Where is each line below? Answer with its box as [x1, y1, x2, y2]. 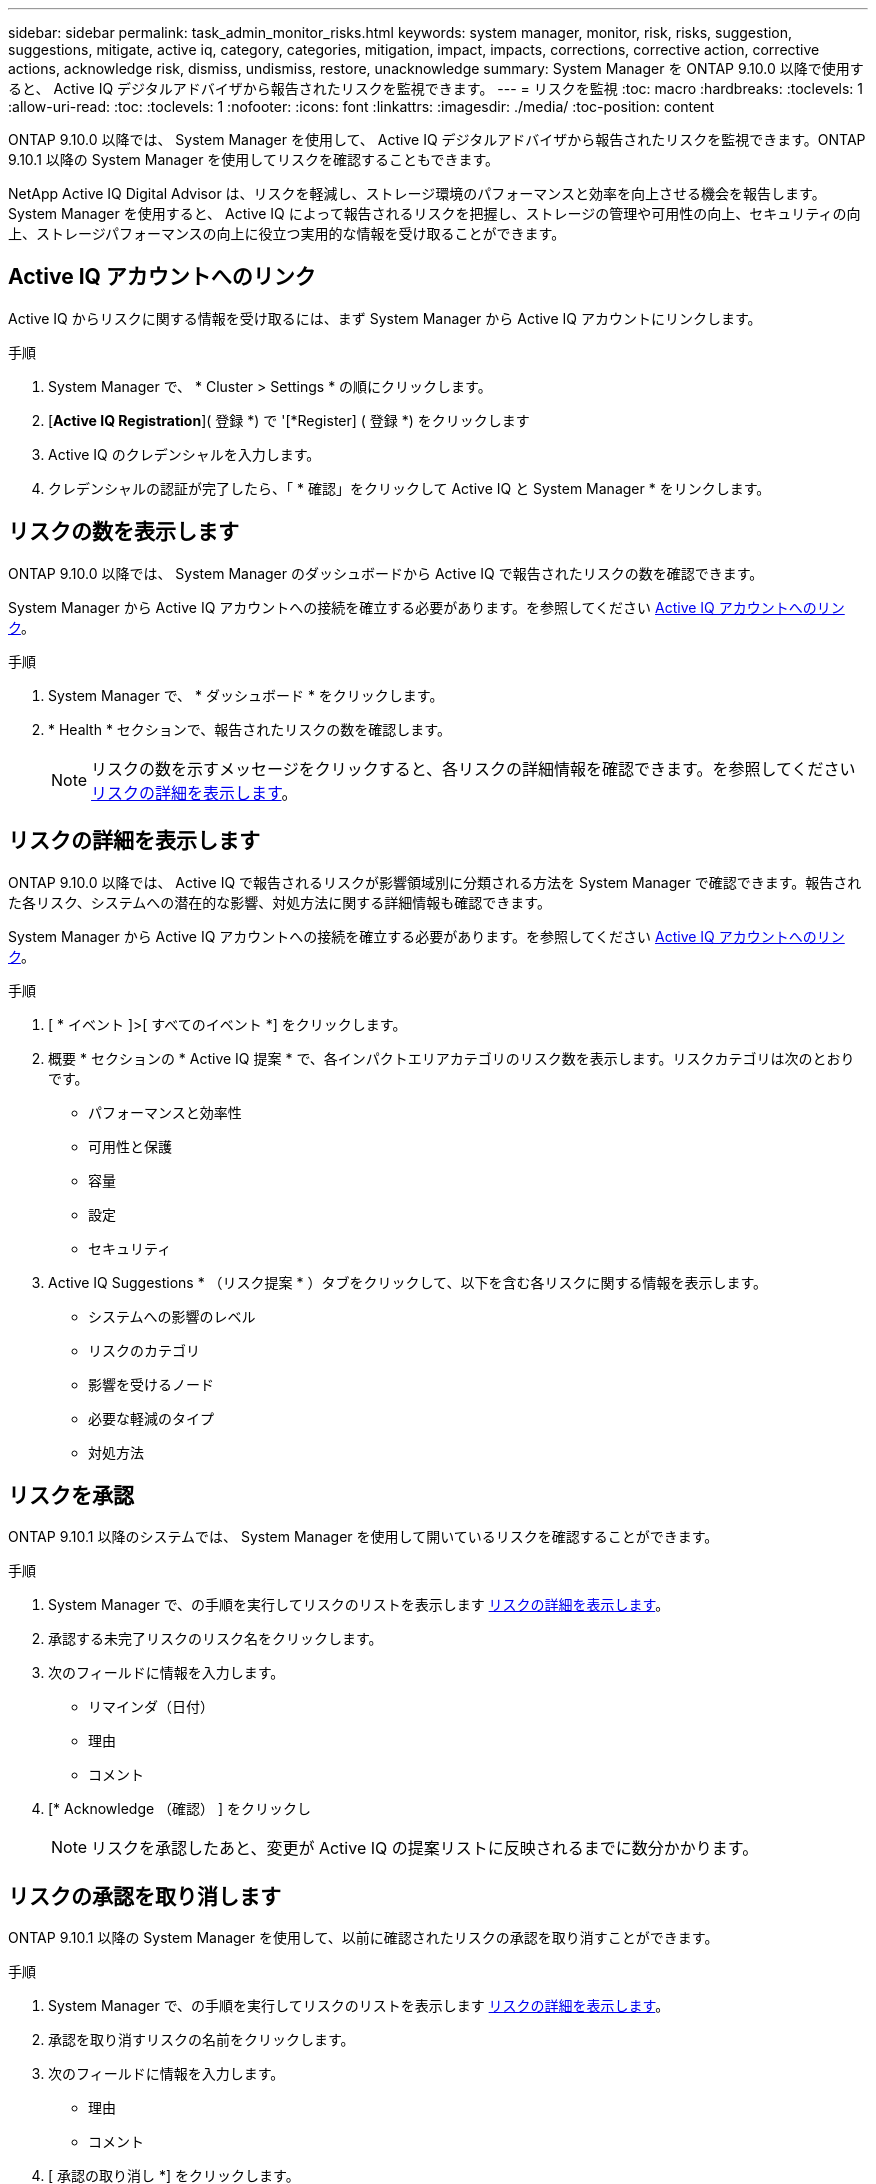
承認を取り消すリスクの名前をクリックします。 [48, 2031, 355, 2049]
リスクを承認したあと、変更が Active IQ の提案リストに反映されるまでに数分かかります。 [91, 1838, 759, 1859]
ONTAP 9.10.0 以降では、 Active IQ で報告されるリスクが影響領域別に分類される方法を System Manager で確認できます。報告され [8, 873, 862, 891]
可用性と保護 [88, 1137, 172, 1155]
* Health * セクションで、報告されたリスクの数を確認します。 [48, 720, 451, 738]
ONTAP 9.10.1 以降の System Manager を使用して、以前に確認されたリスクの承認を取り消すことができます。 [8, 1929, 719, 1947]
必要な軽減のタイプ [88, 1409, 214, 1427]
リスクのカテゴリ [88, 1341, 200, 1359]
